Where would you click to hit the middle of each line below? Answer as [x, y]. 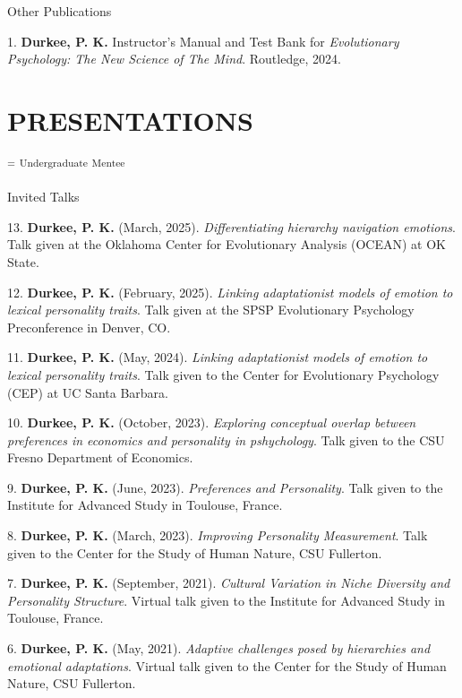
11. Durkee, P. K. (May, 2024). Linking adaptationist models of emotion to [218, 357]
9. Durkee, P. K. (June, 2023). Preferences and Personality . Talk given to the [225, 487]
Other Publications [60, 11]
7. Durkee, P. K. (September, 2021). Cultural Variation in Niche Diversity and [229, 583]
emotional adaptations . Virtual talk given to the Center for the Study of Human [227, 665]
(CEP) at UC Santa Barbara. [88, 392]
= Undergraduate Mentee [66, 162]
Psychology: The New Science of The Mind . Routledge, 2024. [174, 59]
